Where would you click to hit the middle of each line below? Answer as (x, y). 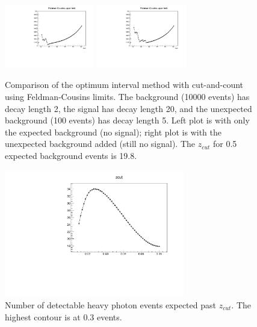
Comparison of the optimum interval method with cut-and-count (124, 85)
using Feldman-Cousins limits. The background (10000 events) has (127, 97)
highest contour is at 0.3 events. (63, 316)
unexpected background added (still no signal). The (100, 144)
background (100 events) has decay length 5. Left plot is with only (127, 120)
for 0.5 (225, 144)
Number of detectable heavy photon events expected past (110, 304)
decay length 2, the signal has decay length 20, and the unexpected (128, 108)
